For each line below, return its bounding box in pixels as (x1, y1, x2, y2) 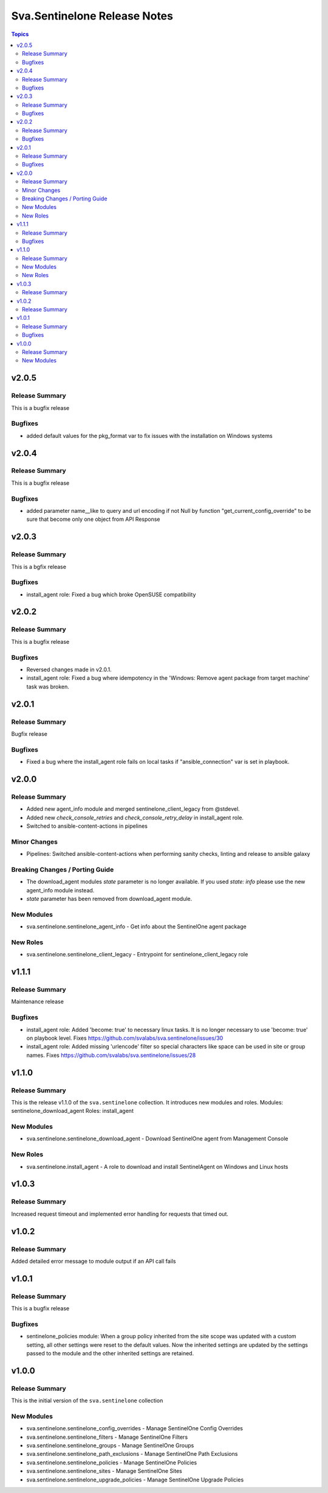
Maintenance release (11, 998, 64, 1005)
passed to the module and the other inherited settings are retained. (26, 1350, 194, 1357)
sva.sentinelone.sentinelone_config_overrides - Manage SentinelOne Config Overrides (26, 1425, 243, 1432)
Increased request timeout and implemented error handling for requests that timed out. (11, 1210, 229, 1218)
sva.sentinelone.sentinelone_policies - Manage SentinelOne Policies (26, 1459, 197, 1466)
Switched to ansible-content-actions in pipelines (26, 822, 148, 830)
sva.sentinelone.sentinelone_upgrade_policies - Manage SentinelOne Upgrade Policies (26, 1476, 244, 1483)
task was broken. (26, 683, 70, 690)
